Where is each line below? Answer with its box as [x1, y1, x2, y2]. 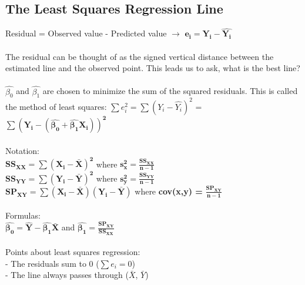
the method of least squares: [5, 100, 107, 112]
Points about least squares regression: [5, 246, 140, 258]
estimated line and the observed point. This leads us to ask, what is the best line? [5, 62, 300, 74]
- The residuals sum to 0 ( [5, 257, 99, 269]
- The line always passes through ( [5, 269, 129, 281]
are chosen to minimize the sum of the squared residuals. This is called [42, 85, 298, 97]
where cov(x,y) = [135, 185, 203, 197]
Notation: [5, 145, 39, 156]
